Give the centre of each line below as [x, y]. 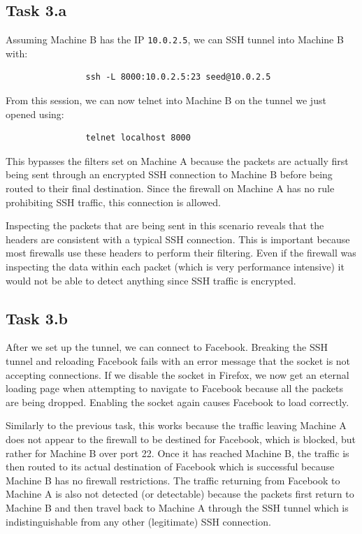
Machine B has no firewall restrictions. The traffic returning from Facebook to [173, 480]
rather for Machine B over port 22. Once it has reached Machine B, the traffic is [178, 453]
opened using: [35, 114]
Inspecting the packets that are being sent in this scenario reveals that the [165, 225]
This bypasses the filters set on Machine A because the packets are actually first [177, 160]
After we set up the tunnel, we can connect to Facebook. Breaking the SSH [167, 347]
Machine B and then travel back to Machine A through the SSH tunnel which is [177, 507]
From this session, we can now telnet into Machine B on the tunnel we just [166, 100]
